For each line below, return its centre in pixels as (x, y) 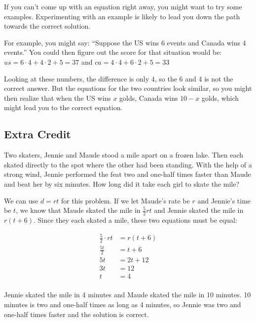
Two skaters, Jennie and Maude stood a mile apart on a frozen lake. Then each (124, 155)
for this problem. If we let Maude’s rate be (125, 200)
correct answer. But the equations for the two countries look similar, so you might (128, 88)
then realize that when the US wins (57, 98)
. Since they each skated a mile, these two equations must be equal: (135, 220)
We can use (21, 200)
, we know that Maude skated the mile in (78, 210)
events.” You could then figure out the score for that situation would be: (113, 52)
